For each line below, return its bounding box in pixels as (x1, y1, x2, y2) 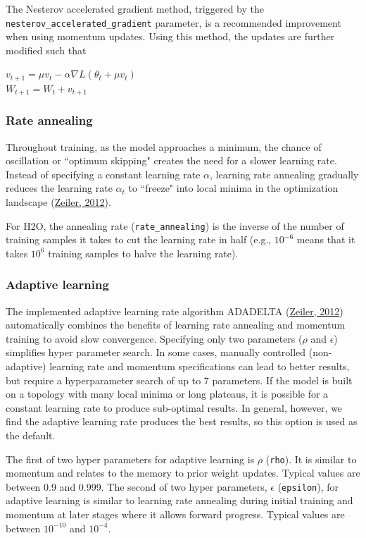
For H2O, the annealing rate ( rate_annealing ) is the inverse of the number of (6, 218, 344, 233)
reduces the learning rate (6, 181, 113, 195)
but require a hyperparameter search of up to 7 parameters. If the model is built (6, 372, 353, 387)
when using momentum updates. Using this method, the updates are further (6, 29, 335, 44)
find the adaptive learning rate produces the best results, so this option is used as (6, 414, 358, 429)
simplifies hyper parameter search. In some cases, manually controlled (6, 345, 306, 360)
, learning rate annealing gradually (210, 166, 359, 181)
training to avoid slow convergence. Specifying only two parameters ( (6, 331, 303, 346)
